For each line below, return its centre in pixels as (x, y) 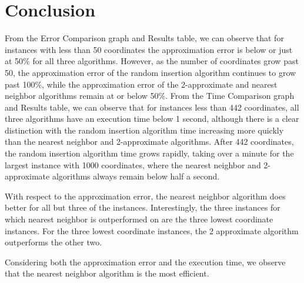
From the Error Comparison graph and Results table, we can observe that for (144, 38)
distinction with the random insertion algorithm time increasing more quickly (144, 130)
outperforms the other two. (54, 242)
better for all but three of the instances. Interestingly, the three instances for (143, 207)
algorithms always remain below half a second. (136, 176)
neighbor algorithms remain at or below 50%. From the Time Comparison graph (150, 96)
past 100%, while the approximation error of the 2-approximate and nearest (141, 84)
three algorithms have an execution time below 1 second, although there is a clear (152, 119)
